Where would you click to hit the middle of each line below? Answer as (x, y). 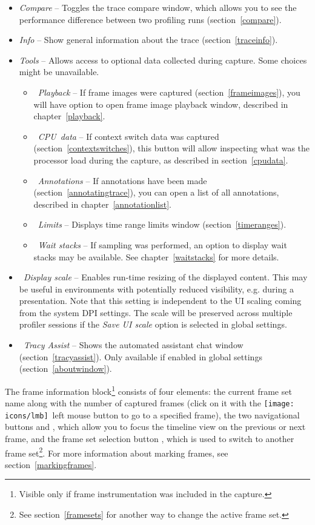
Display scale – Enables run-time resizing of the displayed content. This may (165, 277)
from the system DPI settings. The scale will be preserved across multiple (156, 312)
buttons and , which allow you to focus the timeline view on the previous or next (155, 427)
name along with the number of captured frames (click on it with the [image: (150, 403)
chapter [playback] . (69, 116)
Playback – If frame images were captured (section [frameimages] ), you (169, 92)
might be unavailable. (59, 72)
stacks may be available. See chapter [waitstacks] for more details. (156, 256)
